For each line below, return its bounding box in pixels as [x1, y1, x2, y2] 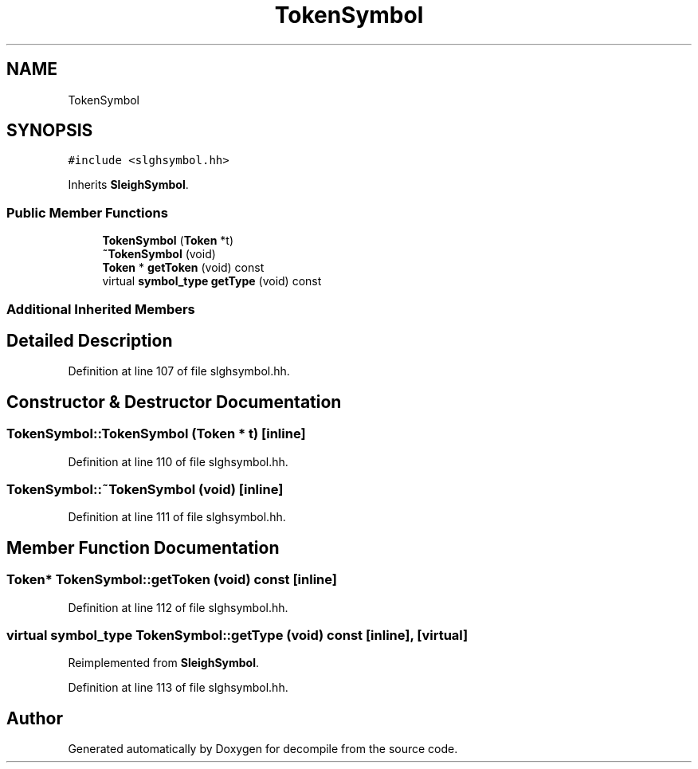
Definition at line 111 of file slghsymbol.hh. [68, 510, 286, 524]
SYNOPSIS [6, 120, 93, 141]
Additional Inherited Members [6, 300, 195, 317]
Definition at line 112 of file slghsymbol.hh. [68, 600, 288, 614]
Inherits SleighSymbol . [68, 178, 189, 192]
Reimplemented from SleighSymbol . [68, 656, 260, 670]
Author [6, 708, 63, 728]
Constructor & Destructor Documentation [6, 391, 342, 412]
